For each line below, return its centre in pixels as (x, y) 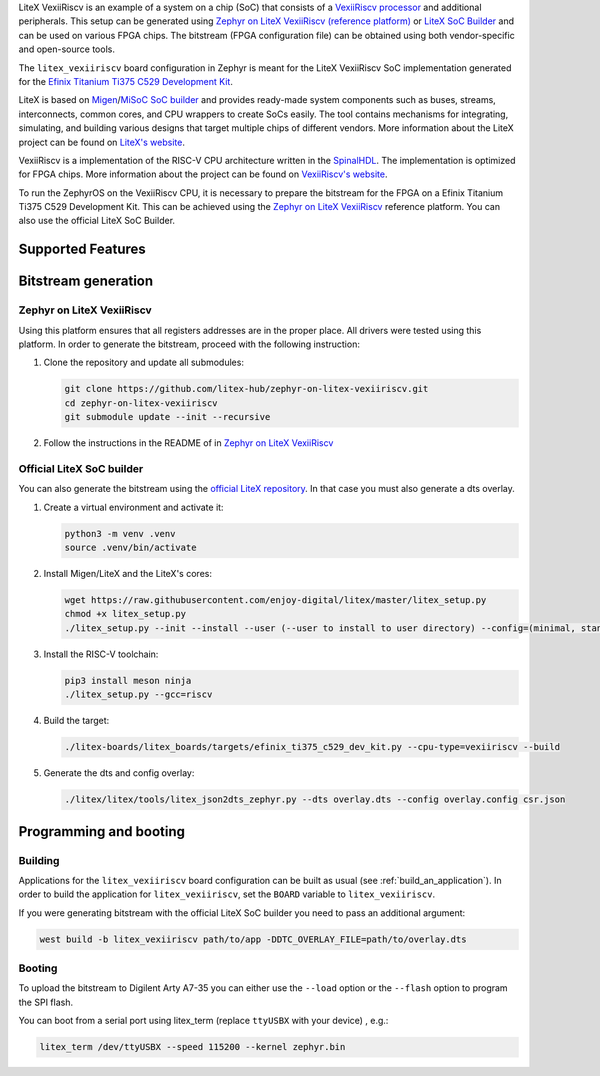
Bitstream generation (86, 281)
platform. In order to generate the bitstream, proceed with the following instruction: (189, 344)
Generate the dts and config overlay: (119, 773)
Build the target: (76, 721)
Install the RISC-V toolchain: (101, 654)
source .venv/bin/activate (130, 548)
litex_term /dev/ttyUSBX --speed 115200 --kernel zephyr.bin (192, 1047)
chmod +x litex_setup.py (125, 614)
